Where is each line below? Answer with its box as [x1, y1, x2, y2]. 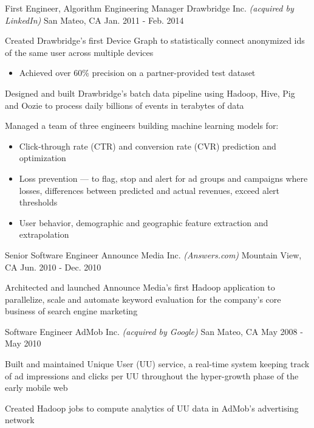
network [5, 413, 35, 426]
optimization [19, 151, 66, 164]
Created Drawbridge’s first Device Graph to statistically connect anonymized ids [5, 34, 305, 47]
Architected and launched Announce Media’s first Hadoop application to [5, 281, 275, 294]
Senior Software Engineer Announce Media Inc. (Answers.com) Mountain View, [5, 248, 302, 261]
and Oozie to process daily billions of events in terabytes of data [5, 98, 244, 111]
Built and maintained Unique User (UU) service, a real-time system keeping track [5, 357, 310, 370]
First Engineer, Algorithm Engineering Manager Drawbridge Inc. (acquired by [5, 2, 294, 14]
